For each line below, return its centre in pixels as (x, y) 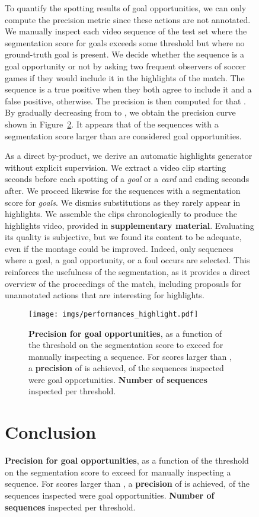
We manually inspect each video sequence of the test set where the (126, 31)
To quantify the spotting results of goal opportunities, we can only (126, 8)
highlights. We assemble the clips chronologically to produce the (121, 214)
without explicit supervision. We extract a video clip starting (116, 167)
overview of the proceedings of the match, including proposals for (123, 283)
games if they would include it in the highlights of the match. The (125, 77)
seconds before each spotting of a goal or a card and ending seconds (127, 179)
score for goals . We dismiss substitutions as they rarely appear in (123, 202)
